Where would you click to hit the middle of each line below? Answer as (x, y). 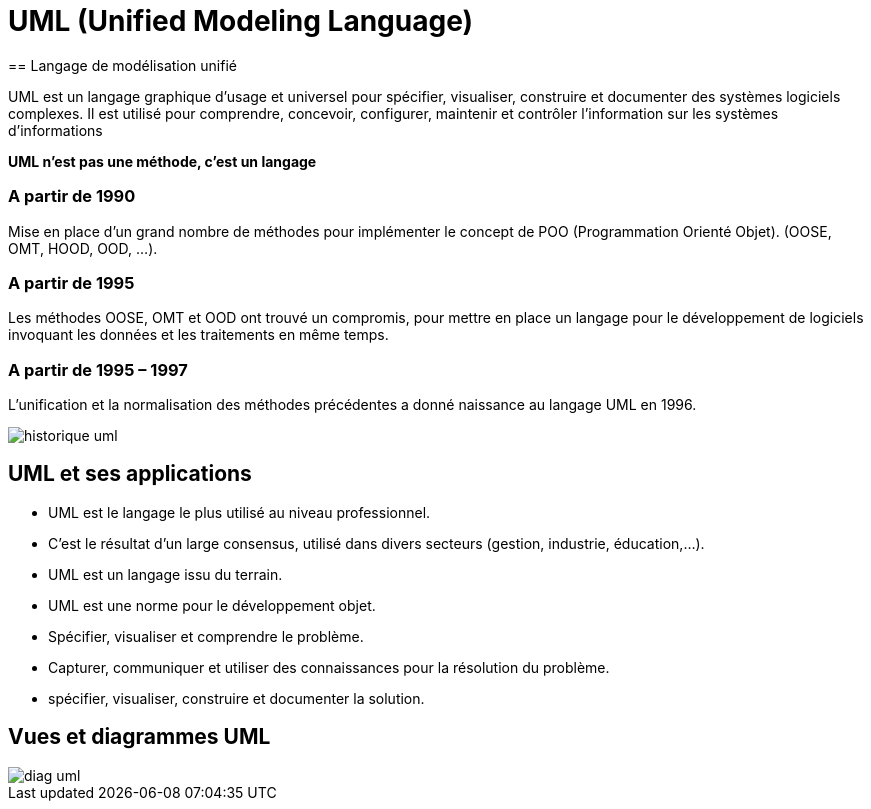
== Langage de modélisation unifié (122, 65)
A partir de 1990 (72, 196)
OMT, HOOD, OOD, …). (83, 248)
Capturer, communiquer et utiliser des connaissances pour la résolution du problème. (329, 667)
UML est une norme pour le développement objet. (212, 605)
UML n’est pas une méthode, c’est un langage (162, 161)
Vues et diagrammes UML (139, 737)
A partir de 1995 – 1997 (98, 369)
